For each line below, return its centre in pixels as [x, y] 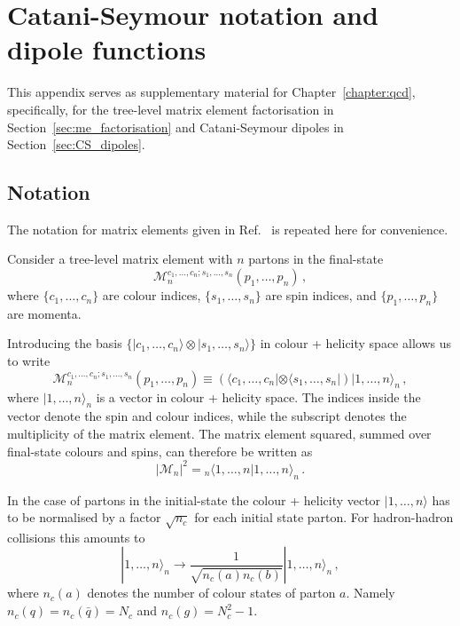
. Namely [370, 593]
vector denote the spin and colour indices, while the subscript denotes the [207, 416]
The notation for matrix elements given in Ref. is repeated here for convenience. [228, 229]
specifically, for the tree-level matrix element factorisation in [171, 109]
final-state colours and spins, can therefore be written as [160, 451]
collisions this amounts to [76, 537]
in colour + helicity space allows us [355, 343]
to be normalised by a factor [84, 517]
